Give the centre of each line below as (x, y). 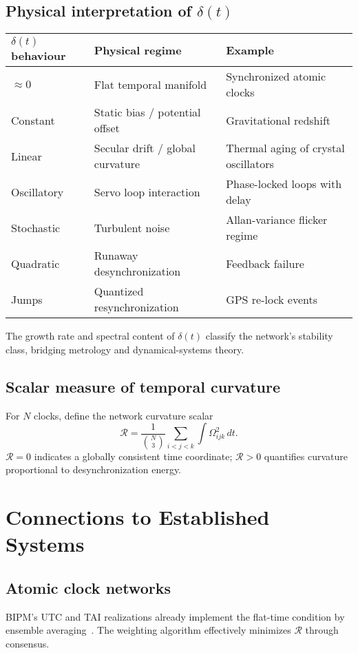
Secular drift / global (145, 148)
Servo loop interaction (147, 191)
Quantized (119, 291)
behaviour (39, 56)
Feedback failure (265, 263)
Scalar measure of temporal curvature (143, 386)
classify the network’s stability (269, 336)
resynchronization (136, 307)
